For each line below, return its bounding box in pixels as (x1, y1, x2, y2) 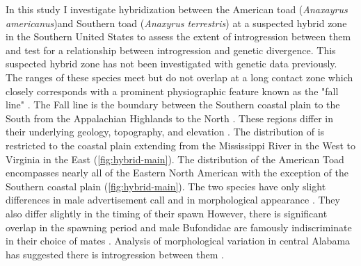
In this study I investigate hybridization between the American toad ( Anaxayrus (6, 2, 348, 16)
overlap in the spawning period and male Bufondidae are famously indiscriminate (6, 219, 352, 234)
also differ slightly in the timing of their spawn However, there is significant (6, 206, 328, 220)
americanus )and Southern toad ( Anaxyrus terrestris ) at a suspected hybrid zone (6, 15, 347, 30)
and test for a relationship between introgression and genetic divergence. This (6, 42, 336, 57)
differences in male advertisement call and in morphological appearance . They (6, 192, 340, 207)
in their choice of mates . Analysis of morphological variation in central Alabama (6, 233, 351, 248)
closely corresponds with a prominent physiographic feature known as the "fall (6, 83, 339, 98)
